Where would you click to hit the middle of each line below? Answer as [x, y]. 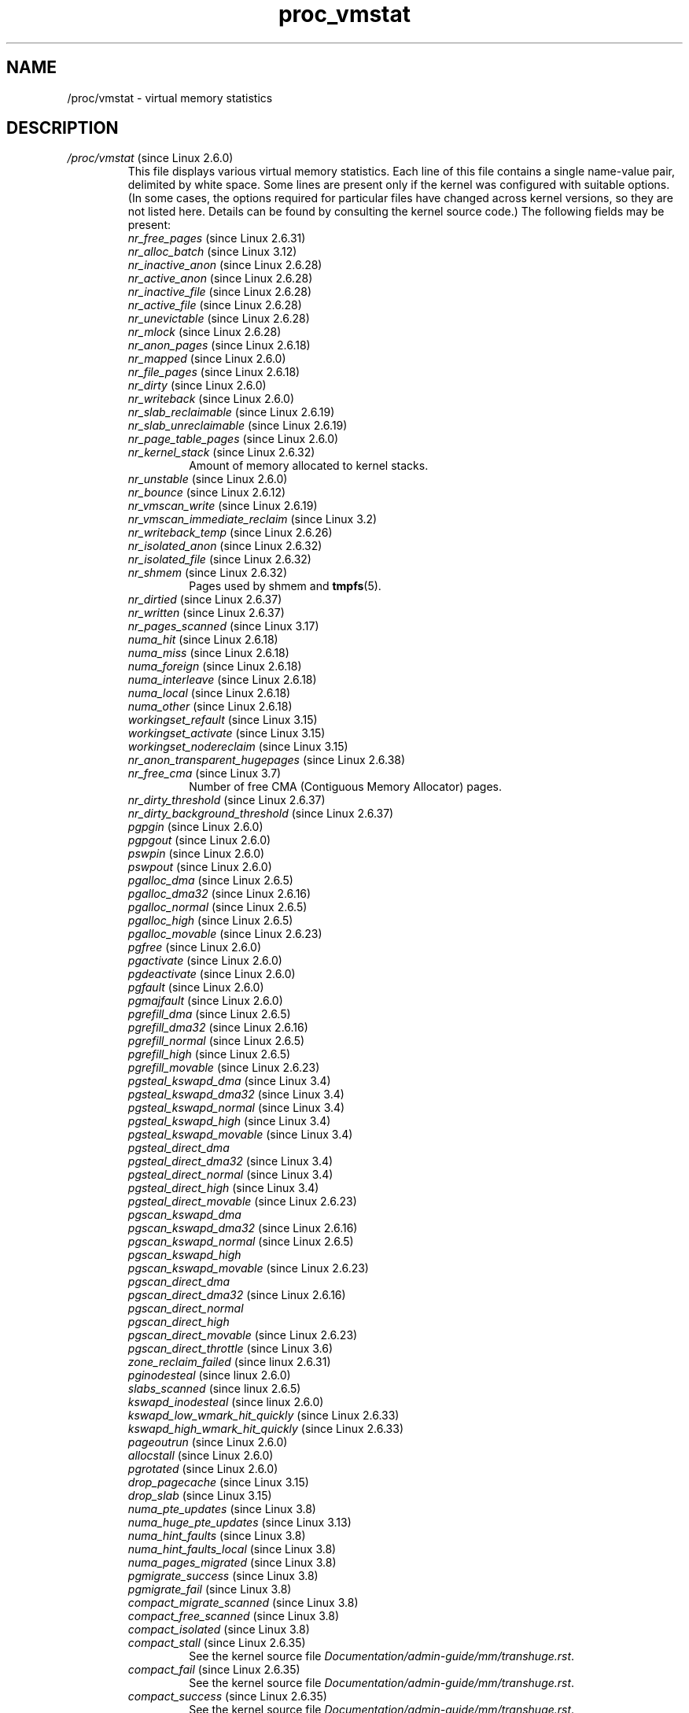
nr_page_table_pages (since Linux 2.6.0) [233, 439]
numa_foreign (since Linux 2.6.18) [215, 666]
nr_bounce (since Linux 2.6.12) [207, 493]
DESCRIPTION [63, 128]
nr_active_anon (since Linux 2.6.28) [220, 279]
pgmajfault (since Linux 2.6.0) [205, 1001]
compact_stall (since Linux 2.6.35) [217, 1643]
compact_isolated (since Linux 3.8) [219, 1630]
